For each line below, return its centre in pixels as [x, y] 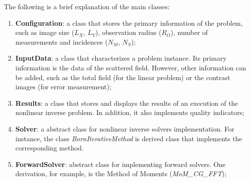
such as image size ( [45, 32]
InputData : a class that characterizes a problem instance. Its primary [121, 58]
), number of [189, 32]
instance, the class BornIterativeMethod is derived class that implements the [129, 138]
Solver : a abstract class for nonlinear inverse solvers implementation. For [125, 128]
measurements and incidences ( [62, 41]
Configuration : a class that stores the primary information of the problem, [129, 23]
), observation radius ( [128, 32]
